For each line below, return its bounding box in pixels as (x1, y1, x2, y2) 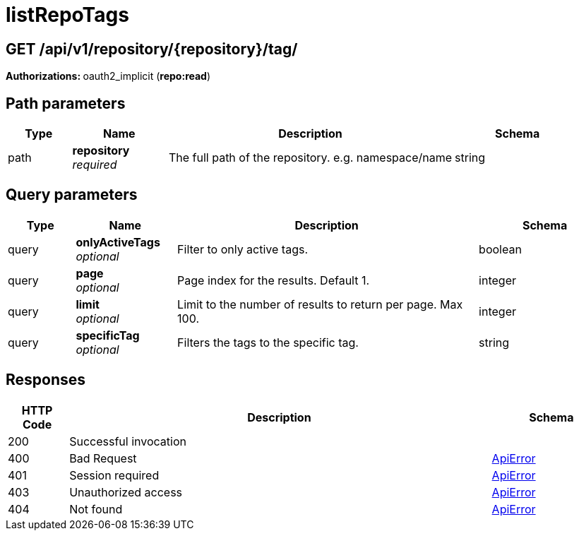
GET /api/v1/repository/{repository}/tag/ (6, 40, 298, 58)
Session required (69, 467, 160, 482)
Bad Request (69, 451, 137, 465)
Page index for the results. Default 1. (177, 273, 370, 287)
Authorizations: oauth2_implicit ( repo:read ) (6, 70, 211, 83)
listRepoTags (6, 3, 129, 27)
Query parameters (6, 186, 138, 204)
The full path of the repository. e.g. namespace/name (168, 150, 453, 165)
